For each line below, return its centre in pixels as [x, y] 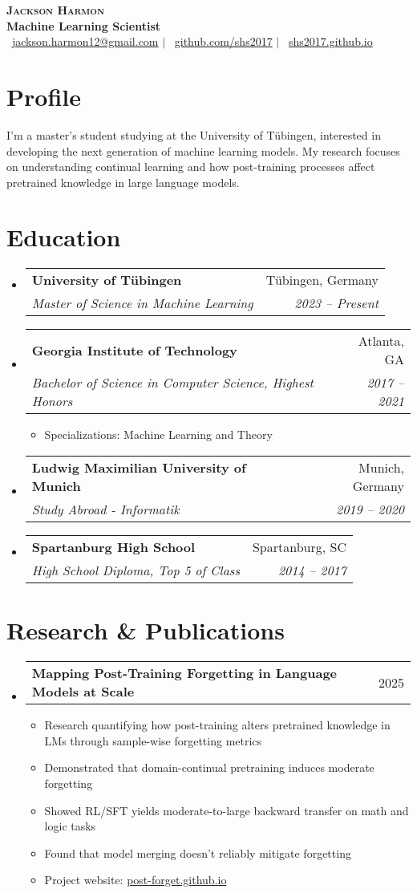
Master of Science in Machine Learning [142, 303]
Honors [52, 401]
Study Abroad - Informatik [105, 509]
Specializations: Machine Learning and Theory [158, 434]
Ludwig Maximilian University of [139, 467]
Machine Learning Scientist [83, 25]
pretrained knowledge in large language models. [123, 182]
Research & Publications [146, 630]
